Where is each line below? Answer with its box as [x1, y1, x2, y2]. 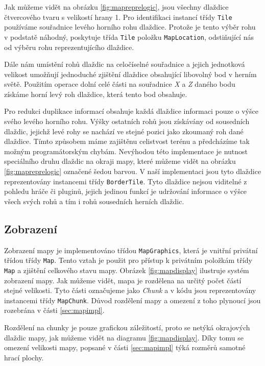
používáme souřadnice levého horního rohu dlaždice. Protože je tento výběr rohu [4, 21, 256, 32]
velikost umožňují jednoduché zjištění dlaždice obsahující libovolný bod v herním [4, 68, 257, 79]
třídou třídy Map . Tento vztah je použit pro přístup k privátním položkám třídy [4, 255, 252, 265]
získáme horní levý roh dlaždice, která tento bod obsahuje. [4, 88, 187, 99]
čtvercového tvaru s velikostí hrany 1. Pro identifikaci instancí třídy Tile [4, 11, 232, 22]
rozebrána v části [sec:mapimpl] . [4, 305, 105, 315]
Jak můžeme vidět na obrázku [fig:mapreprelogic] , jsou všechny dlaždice [4, 2, 229, 12]
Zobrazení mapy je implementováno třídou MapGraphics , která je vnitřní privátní [4, 245, 258, 255]
